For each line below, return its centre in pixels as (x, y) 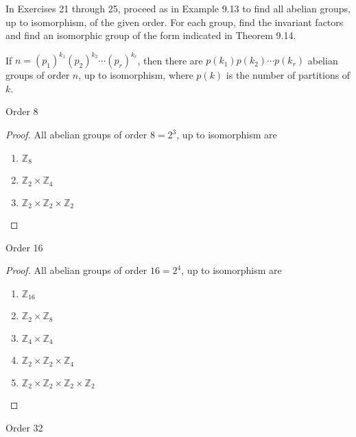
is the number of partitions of (288, 75)
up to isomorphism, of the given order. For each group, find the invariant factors (175, 22)
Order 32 (24, 427)
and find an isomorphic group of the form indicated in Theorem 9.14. (151, 35)
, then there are (170, 60)
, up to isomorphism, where (136, 75)
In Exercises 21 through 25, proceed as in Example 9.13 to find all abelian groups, (178, 8)
